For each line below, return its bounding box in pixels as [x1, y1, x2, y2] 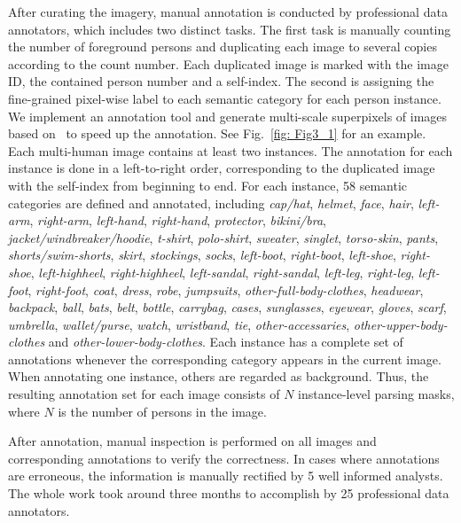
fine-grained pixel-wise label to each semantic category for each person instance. [8, 89, 441, 107]
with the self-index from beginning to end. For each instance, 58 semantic [8, 176, 408, 194]
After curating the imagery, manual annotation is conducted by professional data [8, 3, 448, 20]
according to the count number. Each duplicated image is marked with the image [8, 54, 449, 73]
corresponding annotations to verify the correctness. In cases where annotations [8, 449, 440, 467]
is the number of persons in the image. [58, 402, 267, 420]
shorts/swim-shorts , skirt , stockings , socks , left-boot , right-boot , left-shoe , [8, 246, 396, 264]
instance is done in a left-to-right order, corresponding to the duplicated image [8, 159, 435, 177]
